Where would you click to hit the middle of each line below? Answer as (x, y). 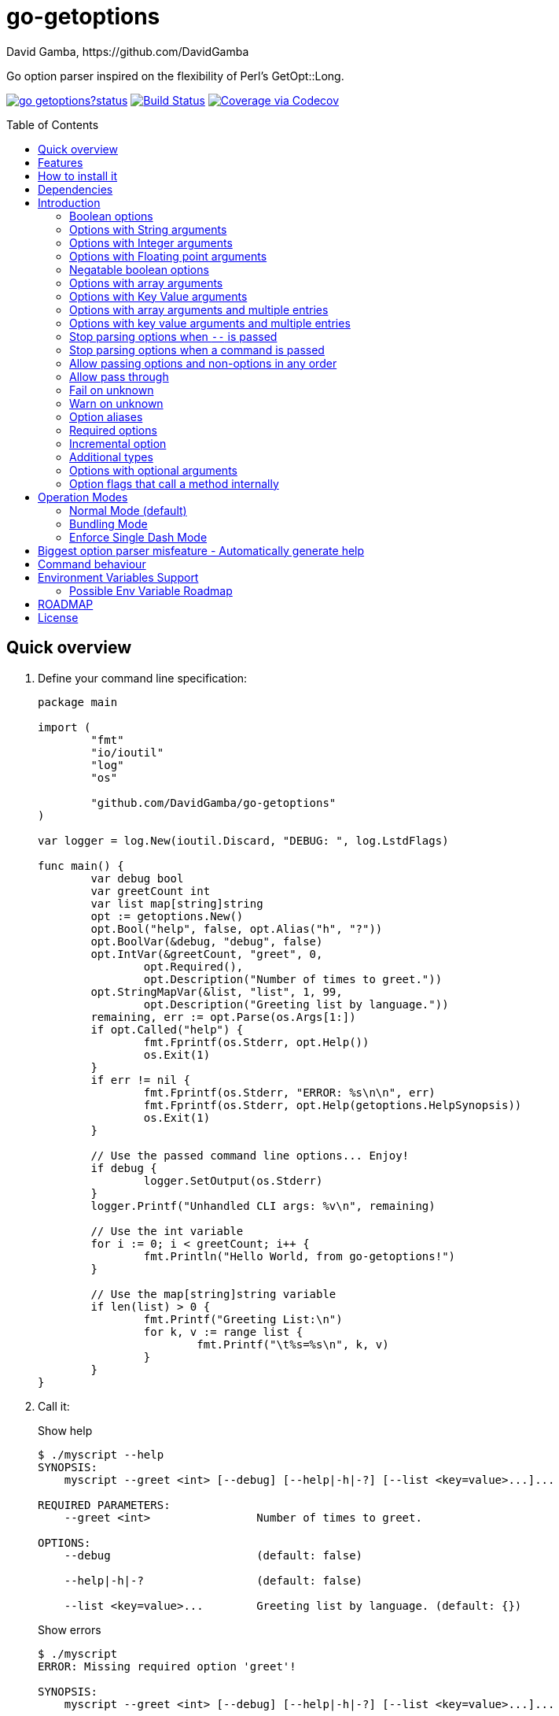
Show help (65, 1430)
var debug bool (137, 878)
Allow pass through (119, 376)
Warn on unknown (116, 403)
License (58, 617)
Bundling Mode (108, 523)
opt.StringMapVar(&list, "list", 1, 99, (217, 991)
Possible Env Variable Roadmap (151, 590)
